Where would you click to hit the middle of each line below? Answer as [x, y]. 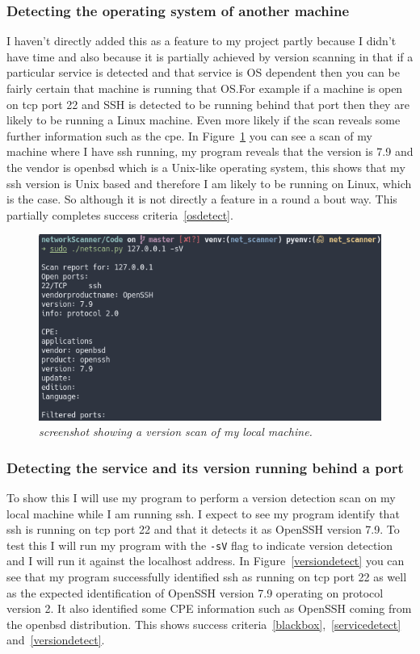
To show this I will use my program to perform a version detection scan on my [201, 497]
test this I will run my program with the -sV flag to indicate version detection [200, 545]
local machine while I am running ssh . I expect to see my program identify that [203, 513]
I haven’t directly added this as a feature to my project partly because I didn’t [202, 41]
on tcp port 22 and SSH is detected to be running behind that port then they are [208, 104]
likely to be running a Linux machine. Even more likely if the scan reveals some [204, 120]
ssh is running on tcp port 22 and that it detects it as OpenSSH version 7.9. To [203, 529]
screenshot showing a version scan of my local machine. [176, 432]
